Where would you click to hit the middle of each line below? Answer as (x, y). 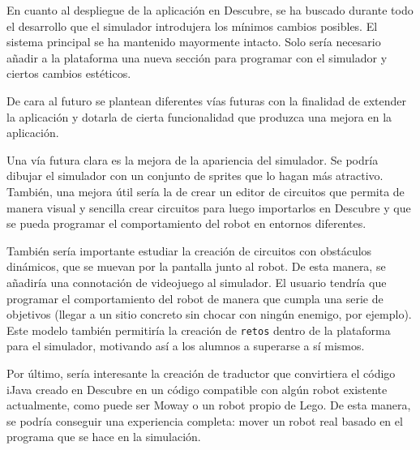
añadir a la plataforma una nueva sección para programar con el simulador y (197, 57)
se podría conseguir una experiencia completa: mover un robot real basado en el (205, 420)
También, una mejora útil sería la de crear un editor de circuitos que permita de (206, 191)
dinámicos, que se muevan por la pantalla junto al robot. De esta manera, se (196, 266)
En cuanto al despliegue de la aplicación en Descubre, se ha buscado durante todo (210, 10)
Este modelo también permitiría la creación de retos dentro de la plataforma (199, 330)
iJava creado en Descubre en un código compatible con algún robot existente (197, 389)
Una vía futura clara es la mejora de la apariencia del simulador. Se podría (193, 159)
